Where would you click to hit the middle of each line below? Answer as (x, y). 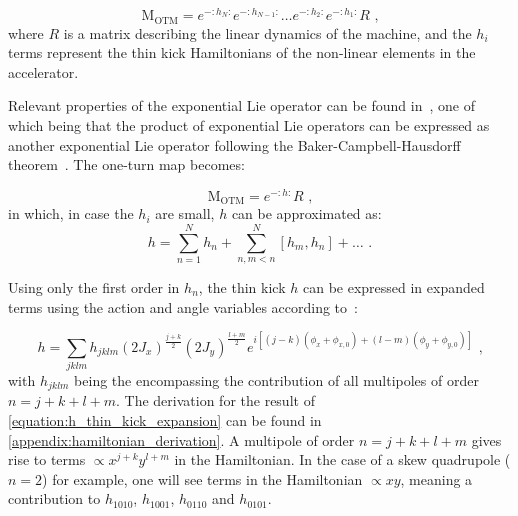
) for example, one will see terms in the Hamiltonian (202, 478)
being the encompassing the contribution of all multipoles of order (276, 380)
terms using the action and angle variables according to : (183, 306)
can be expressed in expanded (393, 287)
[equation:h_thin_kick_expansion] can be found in (165, 420)
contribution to (54, 498)
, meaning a (436, 478)
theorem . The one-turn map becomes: (126, 164)
